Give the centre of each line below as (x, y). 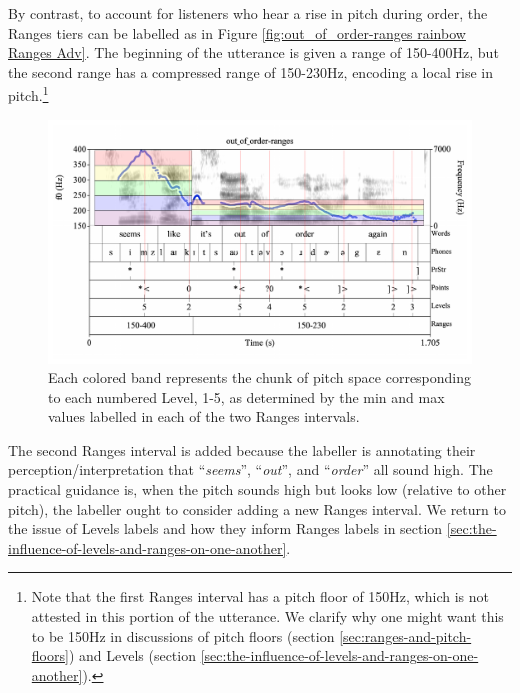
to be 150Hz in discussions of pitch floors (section (183, 635)
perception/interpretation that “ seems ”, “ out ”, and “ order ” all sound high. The (250, 469)
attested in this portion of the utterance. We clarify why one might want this (267, 616)
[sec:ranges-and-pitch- (405, 635)
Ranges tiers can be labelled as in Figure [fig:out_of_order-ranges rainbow (237, 32)
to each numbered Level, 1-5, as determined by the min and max (246, 396)
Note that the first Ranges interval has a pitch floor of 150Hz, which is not (260, 596)
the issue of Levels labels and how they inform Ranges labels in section (225, 528)
